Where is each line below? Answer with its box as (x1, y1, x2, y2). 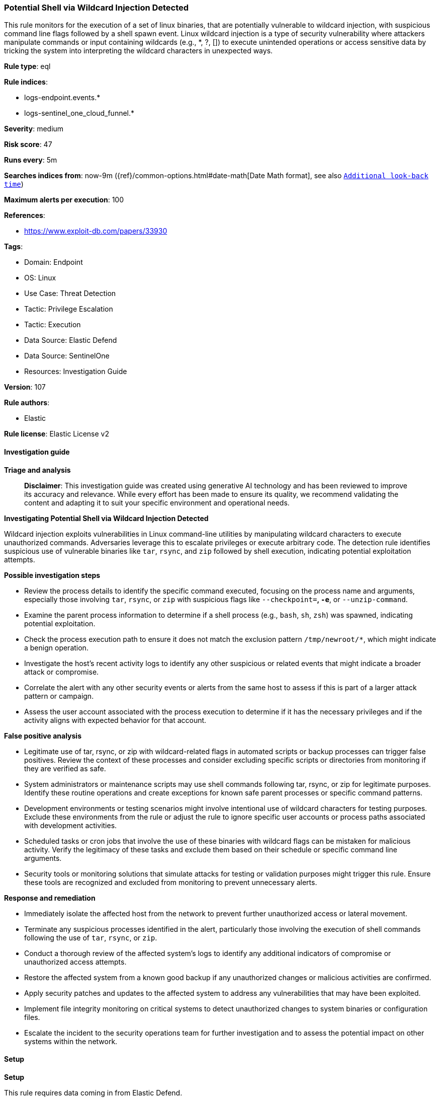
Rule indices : (4, 78, 48, 87)
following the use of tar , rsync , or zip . (24, 933, 157, 942)
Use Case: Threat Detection (24, 289, 116, 298)
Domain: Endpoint (24, 258, 83, 267)
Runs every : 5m (4, 156, 57, 165)
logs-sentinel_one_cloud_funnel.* (24, 109, 135, 118)
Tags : (4, 242, 23, 251)
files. (24, 1012, 40, 1021)
